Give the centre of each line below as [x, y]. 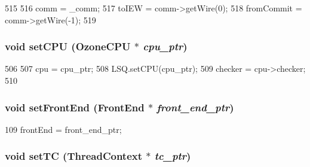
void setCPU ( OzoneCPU [68, 46]
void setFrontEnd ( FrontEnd [75, 107]
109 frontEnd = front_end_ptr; [63, 129]
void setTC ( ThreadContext [73, 156]
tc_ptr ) [173, 156]
